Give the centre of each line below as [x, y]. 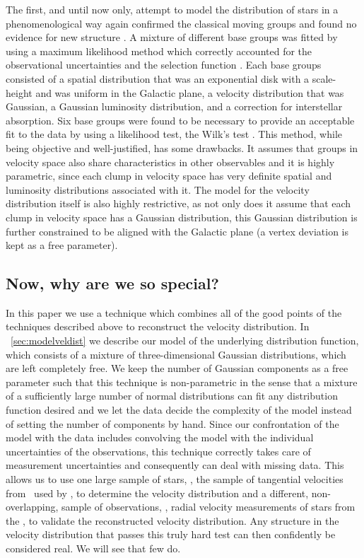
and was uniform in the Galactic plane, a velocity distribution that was [190, 92]
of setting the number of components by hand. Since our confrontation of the [172, 423]
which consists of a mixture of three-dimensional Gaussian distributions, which [176, 354]
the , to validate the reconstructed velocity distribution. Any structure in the [172, 520]
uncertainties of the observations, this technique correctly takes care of [158, 451]
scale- [324, 78]
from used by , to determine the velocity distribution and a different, [157, 493]
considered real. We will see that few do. [93, 548]
